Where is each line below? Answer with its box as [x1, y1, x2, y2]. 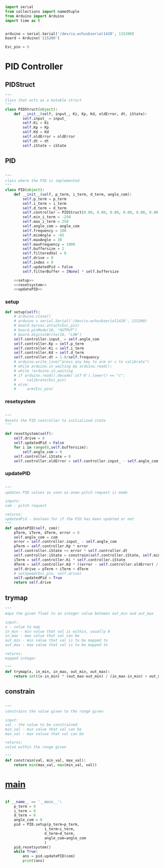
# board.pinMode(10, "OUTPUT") [14, 328, 78, 333]
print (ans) [22, 858, 45, 863]
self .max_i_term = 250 [22, 219, 69, 224]
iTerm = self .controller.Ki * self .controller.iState [14, 557, 125, 562]
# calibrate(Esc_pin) [14, 377, 67, 382]
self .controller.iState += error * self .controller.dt [14, 549, 128, 553]
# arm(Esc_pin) [14, 387, 54, 392]
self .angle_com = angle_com [22, 224, 80, 229]
